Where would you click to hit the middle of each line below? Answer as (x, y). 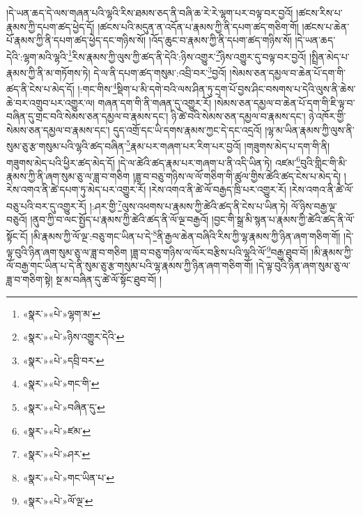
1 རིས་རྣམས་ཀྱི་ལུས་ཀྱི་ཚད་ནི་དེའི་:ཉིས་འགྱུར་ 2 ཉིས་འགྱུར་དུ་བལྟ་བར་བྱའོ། (187, 55)
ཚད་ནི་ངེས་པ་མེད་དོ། (40, 88)
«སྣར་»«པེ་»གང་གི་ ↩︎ (61, 383)
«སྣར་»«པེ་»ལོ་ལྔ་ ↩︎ (58, 501)
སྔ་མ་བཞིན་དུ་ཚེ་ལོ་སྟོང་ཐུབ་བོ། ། (109, 279)
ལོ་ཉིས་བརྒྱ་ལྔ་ (314, 206)
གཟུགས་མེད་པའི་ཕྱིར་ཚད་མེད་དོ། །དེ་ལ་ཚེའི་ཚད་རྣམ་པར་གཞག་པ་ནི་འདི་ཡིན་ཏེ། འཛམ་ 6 (154, 161)
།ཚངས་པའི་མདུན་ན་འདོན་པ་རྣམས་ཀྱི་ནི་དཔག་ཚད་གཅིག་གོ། (198, 26)
